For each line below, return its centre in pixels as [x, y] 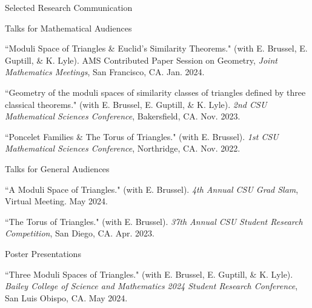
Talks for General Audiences [57, 168]
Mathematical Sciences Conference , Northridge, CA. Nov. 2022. [123, 148]
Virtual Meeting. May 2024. [57, 201]
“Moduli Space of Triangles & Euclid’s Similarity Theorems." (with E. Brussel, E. [156, 48]
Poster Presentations [43, 253]
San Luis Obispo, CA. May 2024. [66, 297]
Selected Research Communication [69, 7]
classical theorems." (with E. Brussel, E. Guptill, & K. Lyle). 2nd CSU [136, 104]
